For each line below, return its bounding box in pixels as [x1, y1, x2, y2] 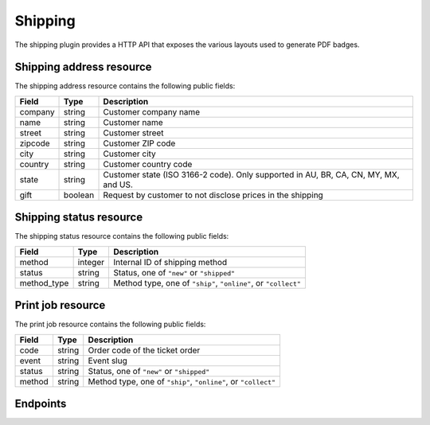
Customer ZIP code [103, 138, 176, 149]
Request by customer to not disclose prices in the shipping [103, 189, 324, 201]
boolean [64, 189, 95, 201]
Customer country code [103, 158, 193, 170]
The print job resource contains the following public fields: [14, 319, 206, 329]
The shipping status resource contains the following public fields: [14, 232, 229, 241]
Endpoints [14, 397, 67, 411]
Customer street [103, 127, 164, 138]
